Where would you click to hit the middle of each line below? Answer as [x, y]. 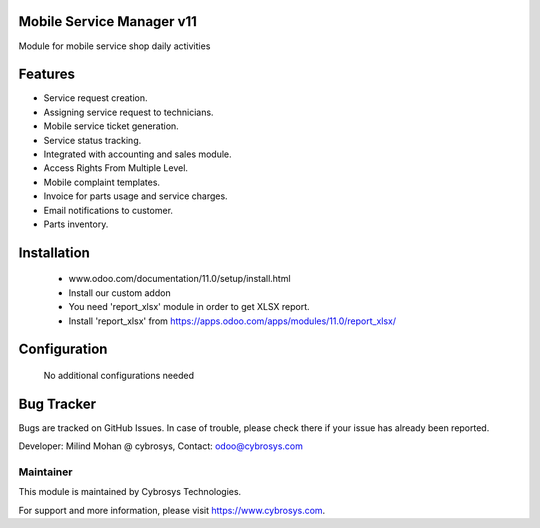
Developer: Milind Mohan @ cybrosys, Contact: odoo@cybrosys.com [161, 446]
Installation [54, 252]
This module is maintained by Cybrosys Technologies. [130, 492]
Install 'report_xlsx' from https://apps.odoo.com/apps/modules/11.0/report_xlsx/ [232, 321]
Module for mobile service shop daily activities [114, 46]
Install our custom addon [119, 292]
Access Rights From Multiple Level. [116, 168]
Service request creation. [95, 98]
